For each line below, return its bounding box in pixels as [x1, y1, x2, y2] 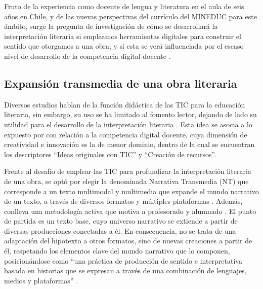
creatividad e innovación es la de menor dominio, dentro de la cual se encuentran [4, 139, 255, 150]
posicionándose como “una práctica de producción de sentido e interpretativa [4, 255, 242, 266]
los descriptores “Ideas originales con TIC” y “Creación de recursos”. [4, 149, 216, 159]
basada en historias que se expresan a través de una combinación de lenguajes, [4, 265, 247, 276]
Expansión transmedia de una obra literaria [4, 75, 237, 91]
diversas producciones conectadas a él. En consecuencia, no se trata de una [4, 225, 236, 236]
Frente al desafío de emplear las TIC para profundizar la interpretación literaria [4, 166, 251, 176]
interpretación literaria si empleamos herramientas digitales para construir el [4, 30, 241, 41]
